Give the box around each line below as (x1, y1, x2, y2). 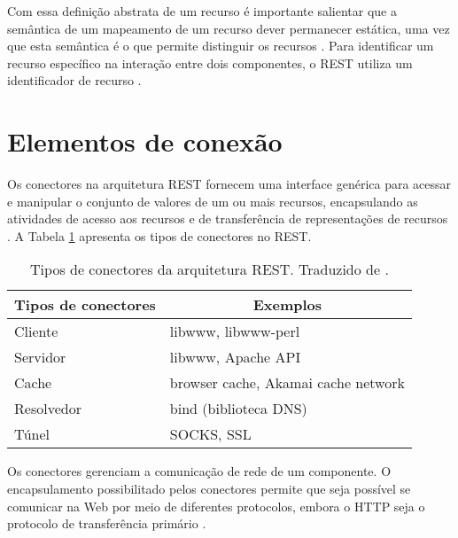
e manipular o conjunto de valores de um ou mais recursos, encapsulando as (7, 191, 418, 210)
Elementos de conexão (7, 123, 283, 160)
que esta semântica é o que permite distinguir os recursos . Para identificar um (7, 36, 434, 55)
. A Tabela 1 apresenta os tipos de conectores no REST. (7, 226, 312, 245)
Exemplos (252, 294, 322, 316)
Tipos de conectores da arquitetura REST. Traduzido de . (30, 259, 389, 280)
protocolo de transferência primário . (7, 514, 206, 533)
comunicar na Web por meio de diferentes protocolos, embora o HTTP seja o (7, 496, 425, 515)
